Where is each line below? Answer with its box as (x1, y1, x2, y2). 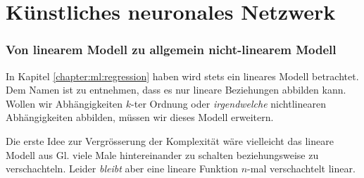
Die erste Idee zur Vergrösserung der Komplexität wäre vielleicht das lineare (6, 133, 334, 148)
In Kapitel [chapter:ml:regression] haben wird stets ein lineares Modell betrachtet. (6, 68, 359, 83)
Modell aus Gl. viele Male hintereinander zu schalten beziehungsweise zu (6, 147, 319, 162)
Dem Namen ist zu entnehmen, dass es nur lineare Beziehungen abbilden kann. (6, 82, 346, 97)
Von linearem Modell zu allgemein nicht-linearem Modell (6, 41, 337, 58)
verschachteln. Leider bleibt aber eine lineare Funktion (6, 161, 238, 176)
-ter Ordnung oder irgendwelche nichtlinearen (131, 96, 326, 110)
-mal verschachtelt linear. (247, 161, 356, 176)
